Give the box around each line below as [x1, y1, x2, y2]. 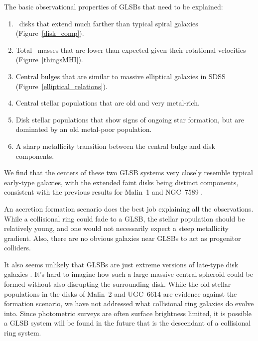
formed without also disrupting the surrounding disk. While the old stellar [4, 279, 231, 289]
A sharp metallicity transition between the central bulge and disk [15, 140, 215, 151]
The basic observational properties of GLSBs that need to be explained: [4, 1, 223, 11]
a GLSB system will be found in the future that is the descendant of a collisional [4, 318, 251, 328]
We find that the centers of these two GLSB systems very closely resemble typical [4, 167, 253, 178]
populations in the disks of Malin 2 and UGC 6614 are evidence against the [4, 288, 237, 299]
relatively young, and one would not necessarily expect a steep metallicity [4, 223, 229, 233]
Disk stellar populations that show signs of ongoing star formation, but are [15, 114, 245, 124]
